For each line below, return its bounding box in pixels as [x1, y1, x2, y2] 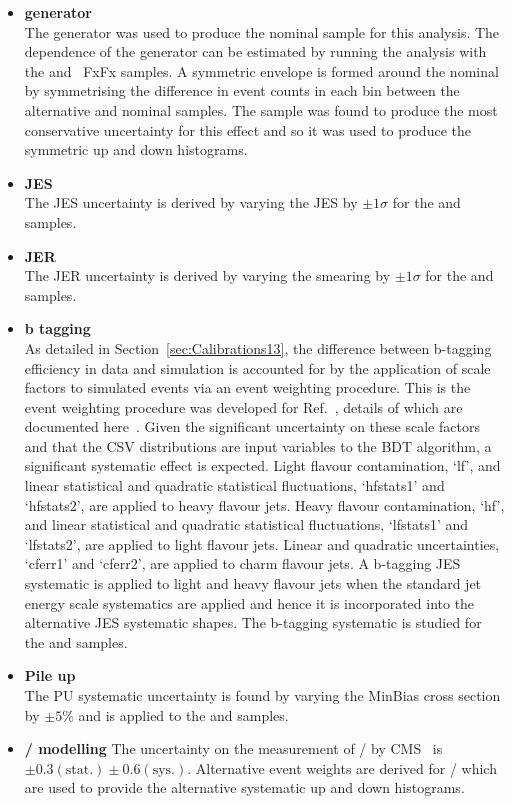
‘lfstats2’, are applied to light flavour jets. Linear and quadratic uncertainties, [24, 533, 500, 554]
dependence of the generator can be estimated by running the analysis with [24, 41, 487, 62]
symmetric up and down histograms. [24, 139, 248, 160]
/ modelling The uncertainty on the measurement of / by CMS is [24, 738, 443, 759]
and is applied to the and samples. [78, 704, 289, 725]
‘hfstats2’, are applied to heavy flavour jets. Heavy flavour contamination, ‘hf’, [24, 494, 505, 515]
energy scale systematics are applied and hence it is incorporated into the [24, 592, 475, 613]
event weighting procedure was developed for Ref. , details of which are [24, 396, 463, 417]
